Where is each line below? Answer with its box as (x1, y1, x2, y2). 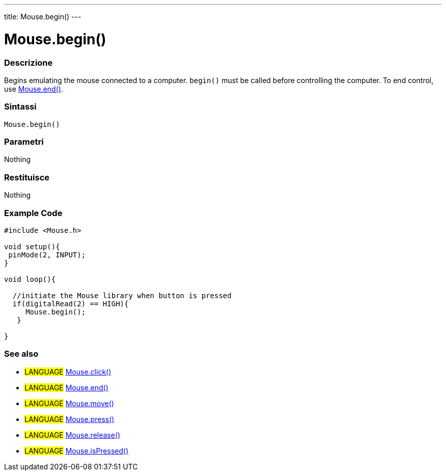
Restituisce (4, 172, 50, 182)
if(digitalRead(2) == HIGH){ (12, 299, 129, 308)
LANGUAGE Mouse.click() (24, 367, 111, 376)
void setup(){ (4, 242, 60, 251)
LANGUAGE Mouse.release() (24, 430, 121, 439)
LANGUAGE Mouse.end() (24, 383, 108, 392)
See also (4, 349, 39, 359)
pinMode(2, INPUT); (8, 250, 86, 259)
